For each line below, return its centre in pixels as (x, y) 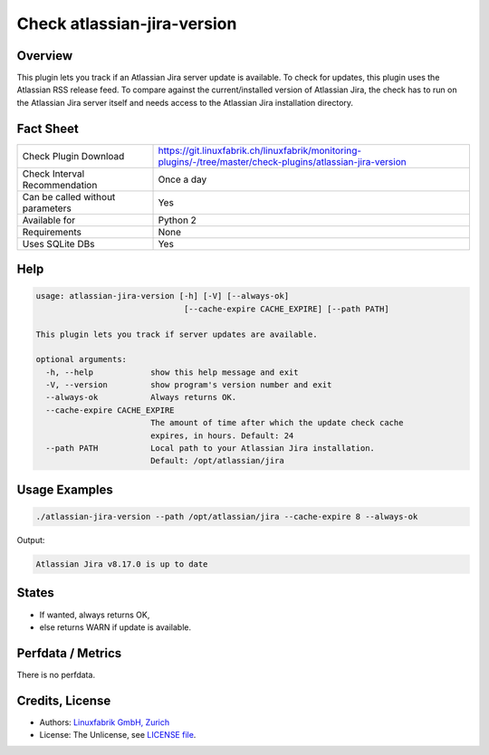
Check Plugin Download (73, 156)
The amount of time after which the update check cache (277, 423)
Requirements (52, 232)
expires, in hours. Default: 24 (222, 435)
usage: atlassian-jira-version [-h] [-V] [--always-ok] (163, 296)
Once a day (182, 179)
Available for (49, 220)
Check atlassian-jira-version (127, 24)
